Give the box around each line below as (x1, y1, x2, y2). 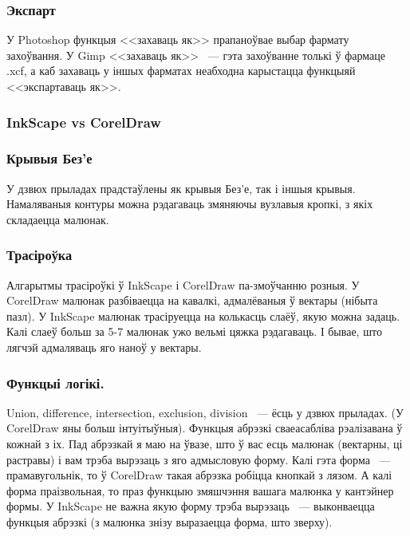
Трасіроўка (6, 245, 73, 265)
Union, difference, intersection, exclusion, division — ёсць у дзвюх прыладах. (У (6, 404, 404, 420)
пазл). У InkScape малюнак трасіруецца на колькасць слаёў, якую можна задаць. (6, 307, 400, 324)
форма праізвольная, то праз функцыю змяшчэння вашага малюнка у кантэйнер (6, 482, 394, 499)
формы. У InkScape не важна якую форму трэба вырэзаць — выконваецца (6, 498, 375, 514)
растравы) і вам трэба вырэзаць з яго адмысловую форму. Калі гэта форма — (6, 451, 391, 467)
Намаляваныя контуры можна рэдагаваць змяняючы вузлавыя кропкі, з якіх (6, 195, 373, 212)
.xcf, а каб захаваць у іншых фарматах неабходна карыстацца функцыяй (6, 62, 356, 79)
